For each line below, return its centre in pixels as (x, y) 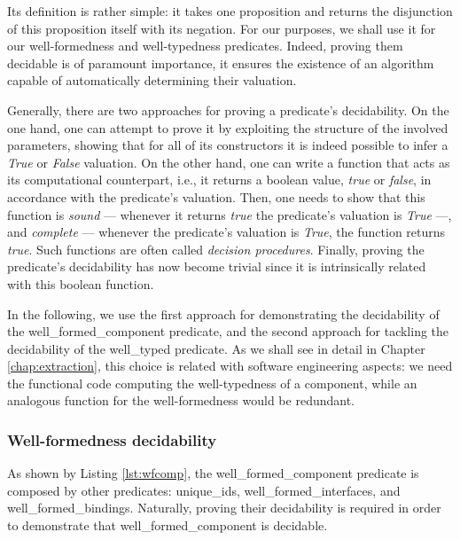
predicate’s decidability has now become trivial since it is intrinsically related (217, 266)
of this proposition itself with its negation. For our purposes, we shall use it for (222, 28)
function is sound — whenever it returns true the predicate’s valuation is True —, (230, 214)
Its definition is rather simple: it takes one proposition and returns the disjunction (230, 11)
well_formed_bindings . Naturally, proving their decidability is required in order (224, 508)
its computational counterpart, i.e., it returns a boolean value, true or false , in (219, 180)
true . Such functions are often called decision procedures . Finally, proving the (216, 249)
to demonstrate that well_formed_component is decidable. (168, 525)
